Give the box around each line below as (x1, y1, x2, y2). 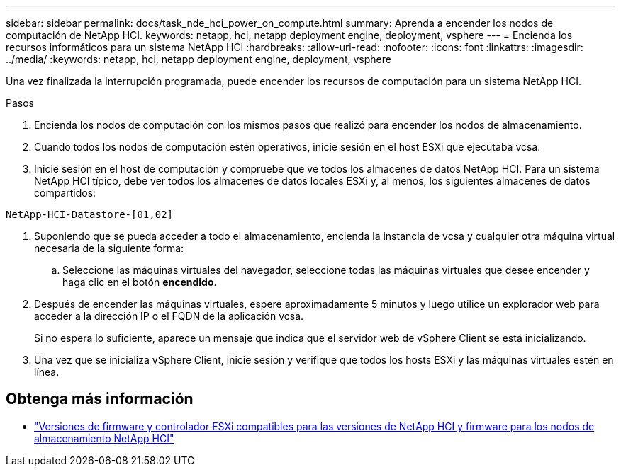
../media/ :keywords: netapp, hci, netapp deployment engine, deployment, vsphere (6, 53, 391, 65)
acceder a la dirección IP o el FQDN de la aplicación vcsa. (34, 310, 304, 322)
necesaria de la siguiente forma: (34, 242, 184, 254)
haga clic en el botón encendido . (62, 276, 217, 288)
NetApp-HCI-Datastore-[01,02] (6, 209, 174, 220)
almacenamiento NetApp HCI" (34, 432, 174, 444)
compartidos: (34, 187, 96, 199)
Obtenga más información (6, 390, 194, 408)
